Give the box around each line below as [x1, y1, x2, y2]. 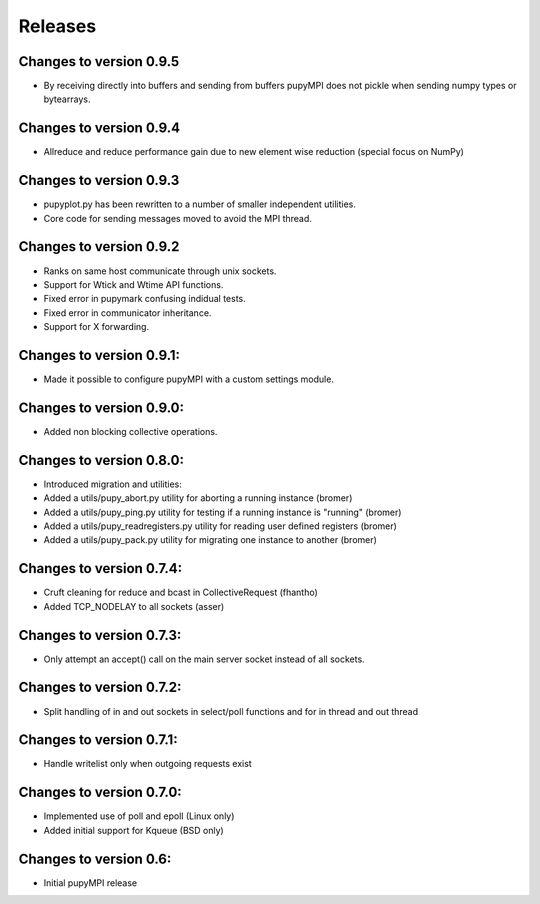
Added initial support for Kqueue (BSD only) [43, 824, 224, 836]
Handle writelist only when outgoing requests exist [43, 758, 252, 770]
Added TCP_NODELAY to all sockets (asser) [43, 600, 225, 612]
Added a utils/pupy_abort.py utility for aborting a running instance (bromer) [43, 492, 353, 504]
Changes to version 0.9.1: [18, 346, 180, 364]
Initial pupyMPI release [43, 876, 138, 889]
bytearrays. [43, 93, 91, 105]
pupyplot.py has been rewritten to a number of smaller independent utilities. [43, 198, 357, 210]
